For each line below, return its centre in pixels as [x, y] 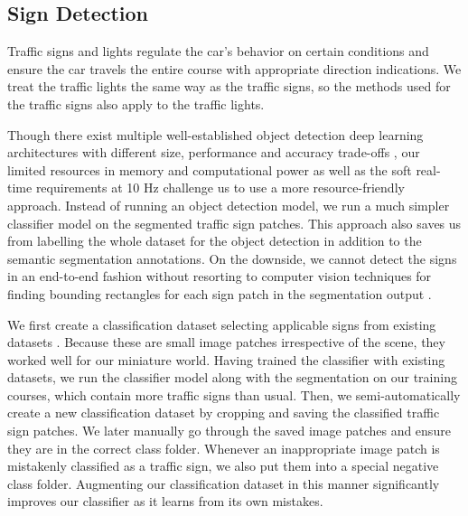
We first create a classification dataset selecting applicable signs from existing [222, 324]
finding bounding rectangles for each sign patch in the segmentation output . [220, 293]
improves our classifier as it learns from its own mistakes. [165, 501]
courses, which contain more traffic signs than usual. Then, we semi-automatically [234, 394]
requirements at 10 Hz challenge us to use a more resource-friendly [220, 188]
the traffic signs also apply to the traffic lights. [136, 103]
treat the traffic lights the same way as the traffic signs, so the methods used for [229, 86]
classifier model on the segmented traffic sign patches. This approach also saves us [234, 223]
